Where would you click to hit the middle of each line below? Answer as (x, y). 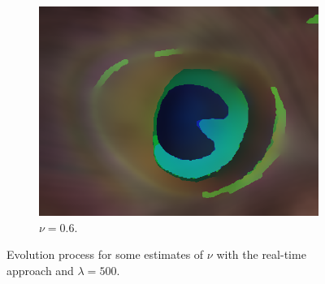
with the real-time (261, 254)
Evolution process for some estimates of (105, 254)
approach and (40, 270)
